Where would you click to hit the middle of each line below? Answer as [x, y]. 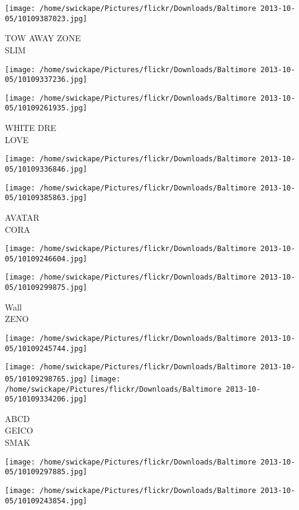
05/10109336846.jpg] [46, 169]
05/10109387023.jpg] [46, 18]
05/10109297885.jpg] [46, 472]
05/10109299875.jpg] [46, 288]
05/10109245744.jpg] [46, 348]
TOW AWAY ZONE [43, 38]
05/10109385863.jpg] [46, 198]
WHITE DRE [31, 128]
